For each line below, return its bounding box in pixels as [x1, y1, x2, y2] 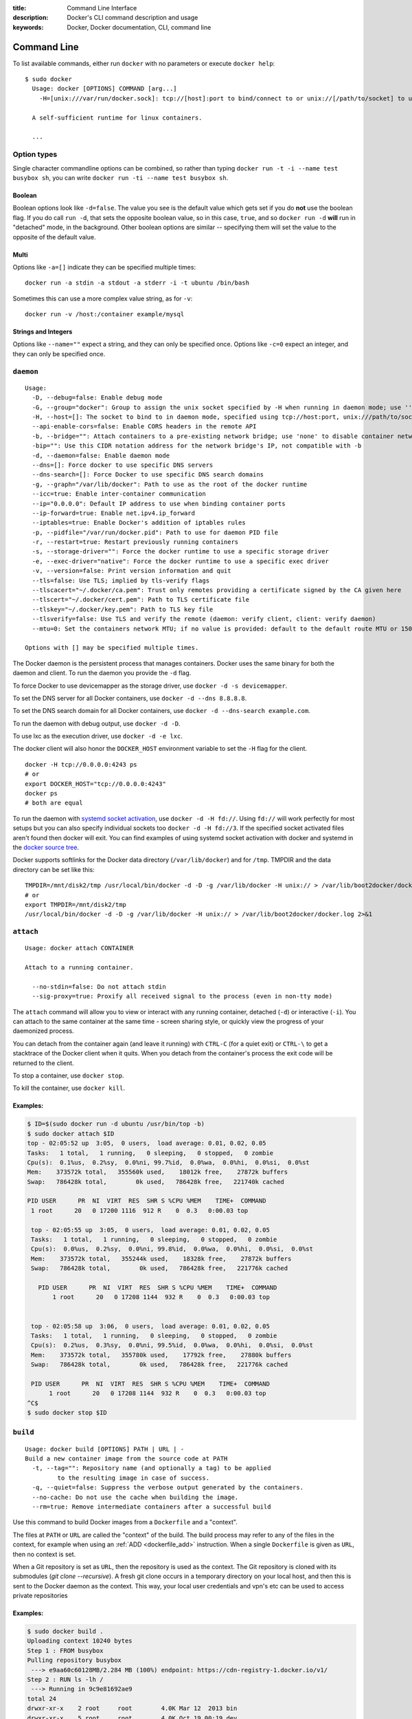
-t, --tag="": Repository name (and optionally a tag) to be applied [32, 1465, 271, 1472]
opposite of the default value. [12, 232, 96, 241]
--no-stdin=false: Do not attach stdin [32, 983, 166, 990]
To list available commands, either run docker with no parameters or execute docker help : [12, 59, 275, 67]
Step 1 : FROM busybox [27, 1647, 104, 1654]
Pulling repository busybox [27, 1656, 122, 1664]
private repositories [12, 1592, 68, 1600]
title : [12, 4, 27, 12]
